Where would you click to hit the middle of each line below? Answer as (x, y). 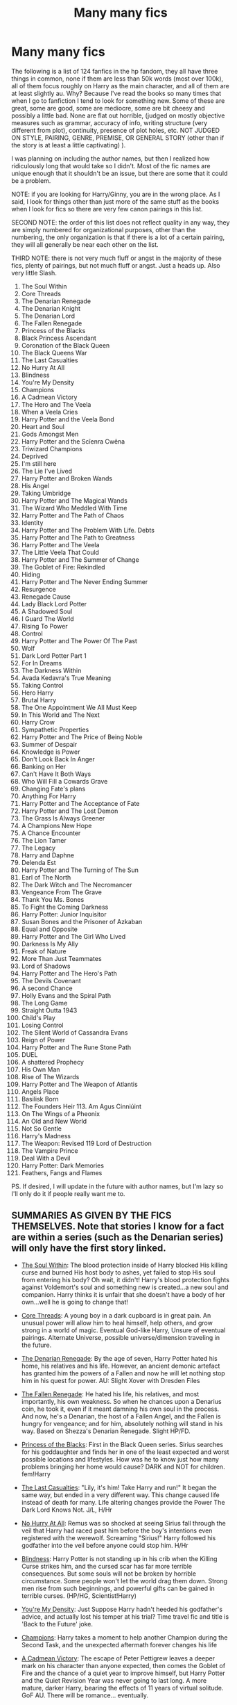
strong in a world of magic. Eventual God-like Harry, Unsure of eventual (123, 1330)
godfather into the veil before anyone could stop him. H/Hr (105, 1545)
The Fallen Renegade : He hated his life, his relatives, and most (110, 1394)
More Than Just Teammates (62, 958)
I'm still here (39, 463)
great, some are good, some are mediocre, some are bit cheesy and (108, 108)
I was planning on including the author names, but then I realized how (111, 159)
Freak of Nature (44, 951)
